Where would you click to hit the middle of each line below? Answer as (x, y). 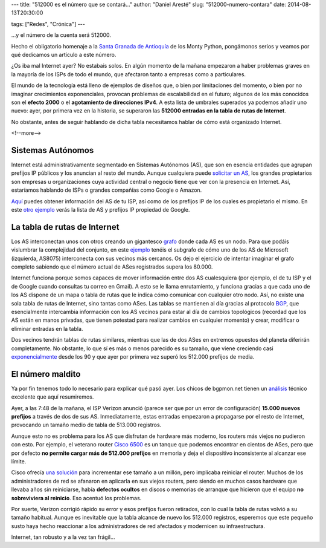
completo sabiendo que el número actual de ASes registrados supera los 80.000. (112, 267)
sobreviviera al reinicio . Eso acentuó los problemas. (76, 498)
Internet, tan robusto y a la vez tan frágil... (63, 537)
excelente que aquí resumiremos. (53, 397)
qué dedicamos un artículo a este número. (64, 54)
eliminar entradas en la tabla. (47, 328)
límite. (19, 461)
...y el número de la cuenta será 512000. (61, 35)
